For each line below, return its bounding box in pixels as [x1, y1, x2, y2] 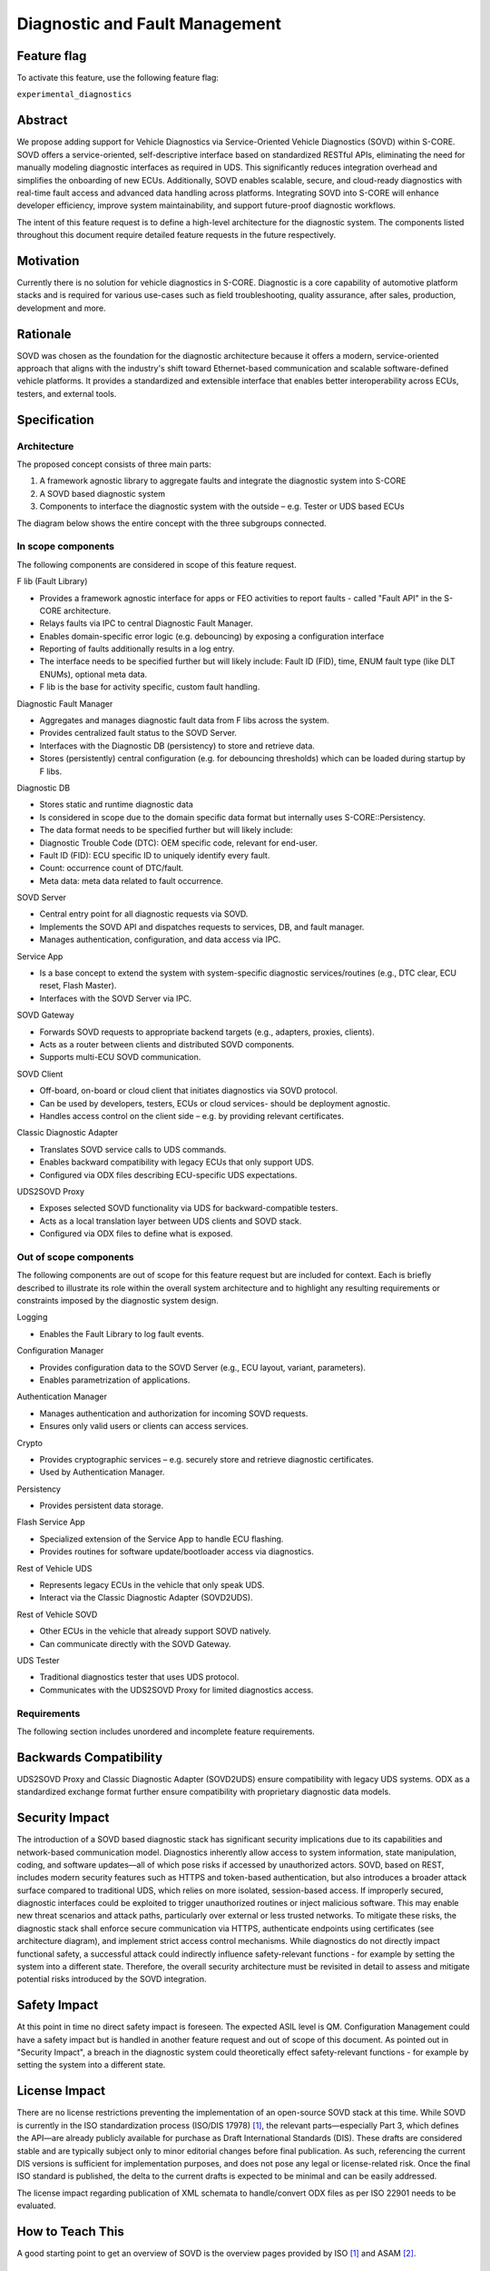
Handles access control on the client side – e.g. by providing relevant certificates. [39, 1110, 345, 1121]
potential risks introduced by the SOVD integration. [16, 1974, 208, 1985]
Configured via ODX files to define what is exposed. [39, 1228, 233, 1239]
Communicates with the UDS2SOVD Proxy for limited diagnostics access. [39, 1684, 314, 1695]
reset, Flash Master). [39, 980, 117, 991]
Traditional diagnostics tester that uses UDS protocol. [39, 1671, 240, 1682]
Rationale [16, 326, 72, 342]
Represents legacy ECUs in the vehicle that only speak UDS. [39, 1580, 265, 1591]
